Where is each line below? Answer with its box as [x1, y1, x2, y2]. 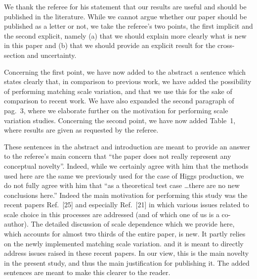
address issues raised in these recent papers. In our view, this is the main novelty [4, 248, 249, 258]
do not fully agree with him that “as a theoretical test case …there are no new [4, 180, 240, 190]
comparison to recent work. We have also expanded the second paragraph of [4, 95, 234, 106]
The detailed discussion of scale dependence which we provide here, [31, 219, 235, 229]
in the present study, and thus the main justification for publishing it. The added [4, 257, 250, 268]
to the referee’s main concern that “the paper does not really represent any [4, 151, 231, 161]
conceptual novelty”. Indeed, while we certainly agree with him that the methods [4, 160, 249, 171]
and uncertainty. [27, 49, 77, 60]
